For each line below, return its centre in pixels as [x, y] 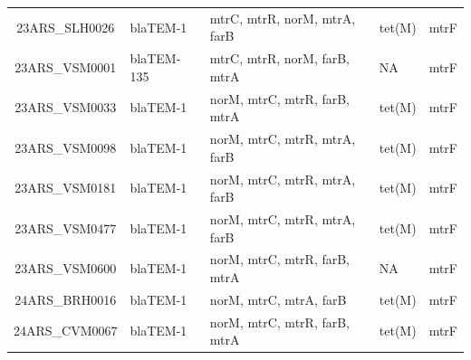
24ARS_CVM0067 [66, 331]
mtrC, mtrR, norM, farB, [280, 58]
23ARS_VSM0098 [66, 147]
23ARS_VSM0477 [66, 227]
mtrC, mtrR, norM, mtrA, [283, 18]
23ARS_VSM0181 [66, 188]
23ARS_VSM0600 [66, 268]
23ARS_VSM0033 [66, 107]
